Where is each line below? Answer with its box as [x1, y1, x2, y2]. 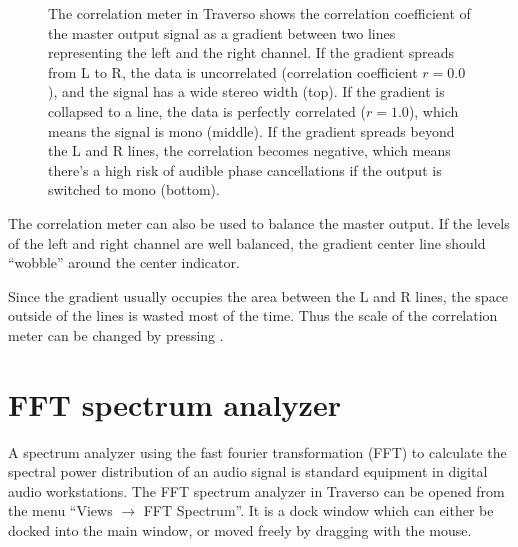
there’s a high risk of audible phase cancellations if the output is [48, 159, 442, 180]
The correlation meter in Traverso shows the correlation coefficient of [48, 3, 471, 23]
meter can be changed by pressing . [8, 324, 224, 345]
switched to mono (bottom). [48, 179, 220, 200]
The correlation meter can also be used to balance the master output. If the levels [8, 212, 510, 233]
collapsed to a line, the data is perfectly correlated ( [48, 100, 366, 121]
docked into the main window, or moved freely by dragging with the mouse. [8, 520, 472, 540]
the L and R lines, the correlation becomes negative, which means [48, 140, 451, 161]
